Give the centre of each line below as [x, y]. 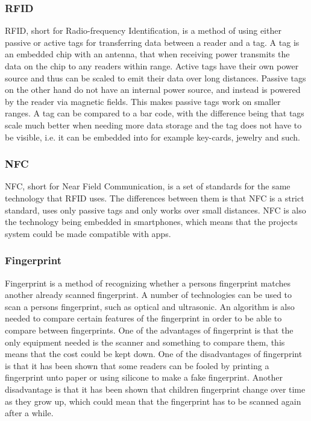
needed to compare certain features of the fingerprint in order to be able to [143, 318]
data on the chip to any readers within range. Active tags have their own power [152, 66]
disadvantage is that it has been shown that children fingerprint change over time [155, 389]
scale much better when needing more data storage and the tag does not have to [153, 125]
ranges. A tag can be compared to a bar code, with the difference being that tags [155, 113]
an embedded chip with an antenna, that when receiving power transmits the [147, 54]
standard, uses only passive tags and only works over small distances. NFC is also [155, 210]
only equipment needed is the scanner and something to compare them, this [145, 342]
